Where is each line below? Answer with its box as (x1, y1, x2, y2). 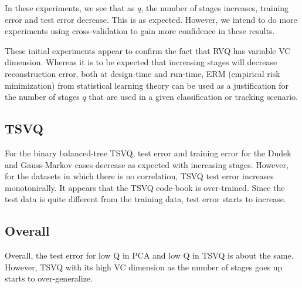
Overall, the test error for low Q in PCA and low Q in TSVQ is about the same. (5, 249, 294, 262)
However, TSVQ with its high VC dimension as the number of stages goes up (5, 260, 283, 273)
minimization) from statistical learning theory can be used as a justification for (5, 79, 289, 91)
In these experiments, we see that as (5, 2, 135, 14)
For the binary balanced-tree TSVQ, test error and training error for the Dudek (5, 146, 291, 159)
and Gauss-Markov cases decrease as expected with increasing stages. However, (5, 158, 289, 170)
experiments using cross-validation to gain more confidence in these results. (5, 25, 275, 37)
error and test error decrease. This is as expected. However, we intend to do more (5, 13, 297, 25)
